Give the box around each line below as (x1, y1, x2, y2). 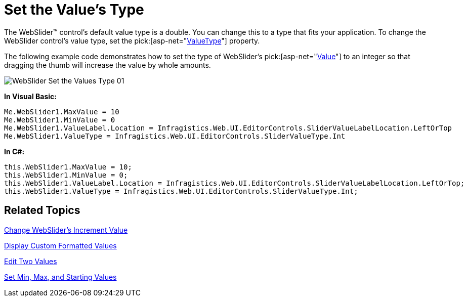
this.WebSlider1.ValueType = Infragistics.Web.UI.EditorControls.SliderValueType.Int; (4, 187, 358, 195)
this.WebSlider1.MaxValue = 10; (4, 162, 132, 171)
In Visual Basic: (4, 92, 57, 101)
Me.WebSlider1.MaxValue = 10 (4, 107, 119, 116)
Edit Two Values (4, 256, 57, 266)
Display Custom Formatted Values (4, 241, 117, 250)
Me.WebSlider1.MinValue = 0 (4, 115, 115, 124)
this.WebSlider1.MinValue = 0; (4, 170, 128, 179)
